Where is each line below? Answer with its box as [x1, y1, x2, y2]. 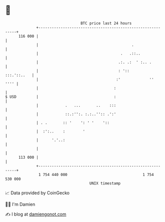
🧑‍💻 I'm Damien [5, 201, 36, 207]
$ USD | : [5, 94, 116, 99]
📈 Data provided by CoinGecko [5, 190, 70, 196]
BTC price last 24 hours [80, 21, 132, 26]
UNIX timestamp [89, 180, 121, 186]
